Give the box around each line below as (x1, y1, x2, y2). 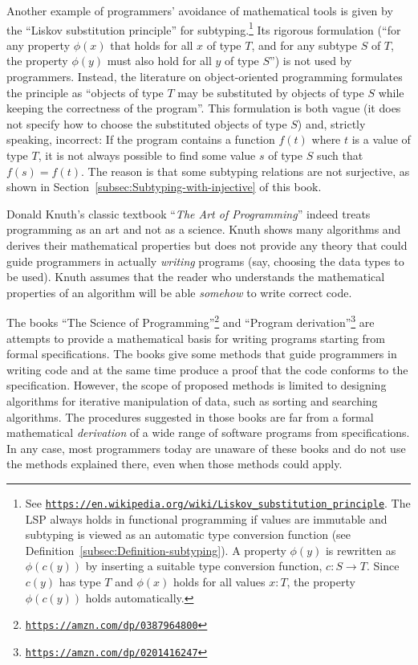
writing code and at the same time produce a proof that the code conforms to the (6, 361, 408, 377)
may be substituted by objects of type (177, 84, 364, 100)
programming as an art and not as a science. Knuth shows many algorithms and (6, 221, 401, 238)
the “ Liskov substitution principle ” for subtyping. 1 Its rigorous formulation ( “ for (6, 18, 401, 38)
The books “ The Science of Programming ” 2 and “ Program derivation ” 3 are (6, 312, 375, 330)
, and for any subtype (251, 36, 357, 53)
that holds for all (110, 36, 193, 53)
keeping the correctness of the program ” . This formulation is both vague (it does (6, 100, 401, 116)
